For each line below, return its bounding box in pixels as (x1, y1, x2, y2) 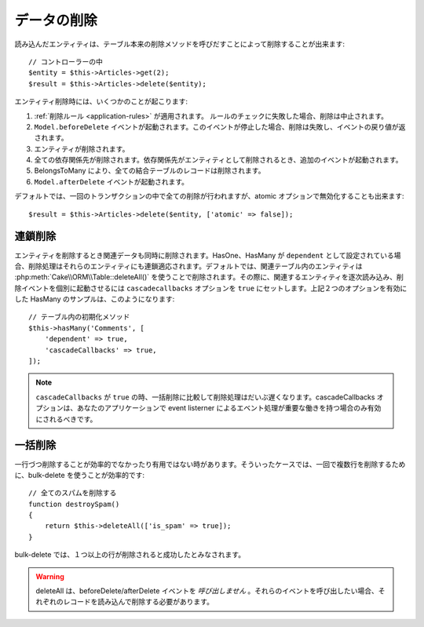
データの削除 (14, 12, 98, 29)
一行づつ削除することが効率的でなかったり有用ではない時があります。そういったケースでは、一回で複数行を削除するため (14, 459, 406, 468)
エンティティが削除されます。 (34, 144, 130, 153)
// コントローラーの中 (28, 57, 104, 66)
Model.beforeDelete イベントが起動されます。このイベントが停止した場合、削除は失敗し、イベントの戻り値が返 (34, 122, 406, 131)
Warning (35, 571, 64, 581)
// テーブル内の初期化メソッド (28, 312, 130, 322)
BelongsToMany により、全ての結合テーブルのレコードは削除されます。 (34, 166, 265, 176)
